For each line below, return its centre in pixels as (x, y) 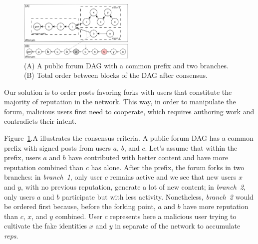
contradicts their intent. (40, 121)
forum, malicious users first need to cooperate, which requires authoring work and (129, 111)
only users (19, 196)
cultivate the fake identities (46, 226)
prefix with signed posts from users (58, 147)
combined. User (79, 216)
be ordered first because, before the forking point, (80, 206)
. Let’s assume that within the (191, 147)
